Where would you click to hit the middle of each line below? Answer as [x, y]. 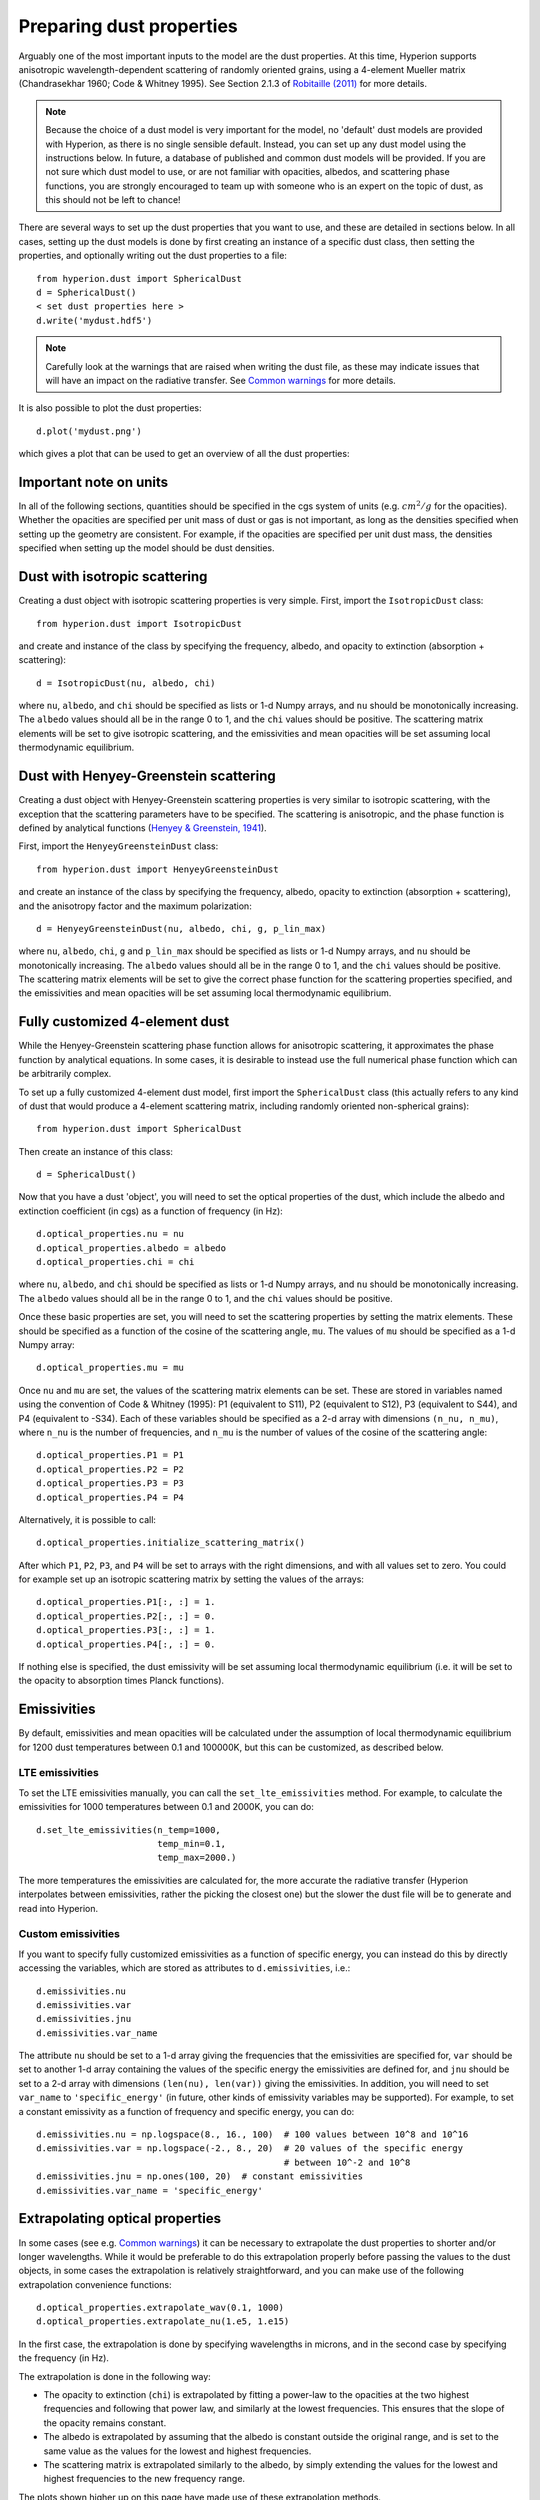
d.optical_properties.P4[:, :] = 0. [126, 1644]
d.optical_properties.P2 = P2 [110, 1469]
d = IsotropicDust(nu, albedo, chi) [126, 683]
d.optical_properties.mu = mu [110, 1368]
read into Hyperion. [58, 1908]
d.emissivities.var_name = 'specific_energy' [150, 2190]
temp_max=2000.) [196, 1858]
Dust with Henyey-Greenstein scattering [147, 776]
